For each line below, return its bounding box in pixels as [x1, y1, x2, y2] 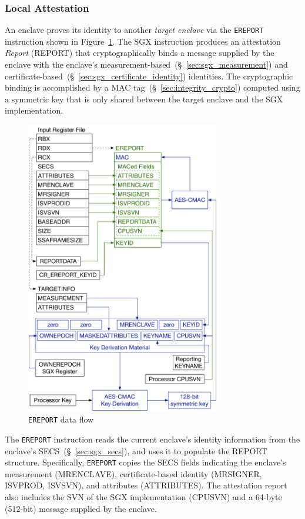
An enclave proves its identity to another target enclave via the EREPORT [5, 24, 264, 36]
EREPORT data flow [28, 413, 94, 425]
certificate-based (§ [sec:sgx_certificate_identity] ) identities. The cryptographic [5, 69, 293, 82]
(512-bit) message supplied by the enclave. [5, 502, 157, 514]
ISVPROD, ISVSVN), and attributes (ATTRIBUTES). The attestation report [5, 479, 287, 491]
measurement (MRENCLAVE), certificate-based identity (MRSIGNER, [5, 467, 262, 480]
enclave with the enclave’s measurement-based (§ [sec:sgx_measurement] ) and [5, 58, 288, 71]
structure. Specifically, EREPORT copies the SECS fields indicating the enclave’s [5, 456, 286, 468]
